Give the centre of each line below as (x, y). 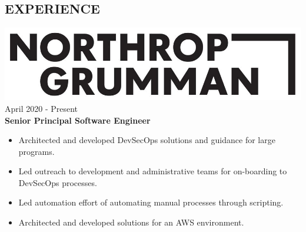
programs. (36, 151)
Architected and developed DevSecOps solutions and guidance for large (147, 140)
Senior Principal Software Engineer (78, 120)
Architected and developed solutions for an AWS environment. (131, 222)
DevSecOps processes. (58, 182)
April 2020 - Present (41, 108)
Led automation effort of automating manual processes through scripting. (151, 202)
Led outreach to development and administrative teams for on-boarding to (153, 171)
